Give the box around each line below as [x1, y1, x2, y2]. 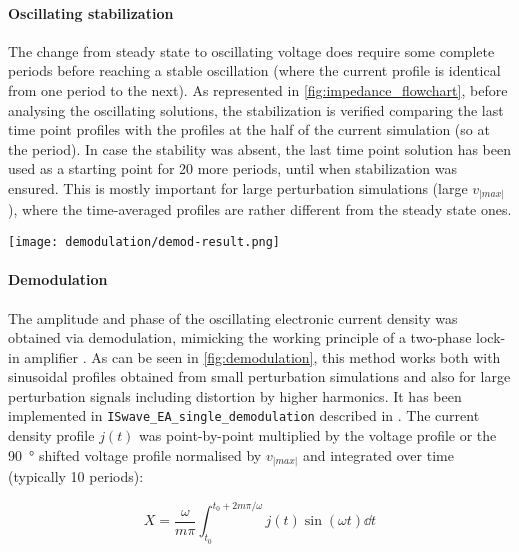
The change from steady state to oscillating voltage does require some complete [8, 40, 495, 61]
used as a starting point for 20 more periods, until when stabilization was [8, 158, 458, 179]
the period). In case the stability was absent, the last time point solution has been [8, 138, 512, 159]
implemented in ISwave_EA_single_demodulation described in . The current [8, 405, 480, 426]
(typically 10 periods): [8, 466, 144, 487]
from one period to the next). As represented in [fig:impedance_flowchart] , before [8, 79, 508, 100]
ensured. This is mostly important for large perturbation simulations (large [8, 177, 468, 198]
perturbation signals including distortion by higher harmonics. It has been [8, 385, 462, 406]
